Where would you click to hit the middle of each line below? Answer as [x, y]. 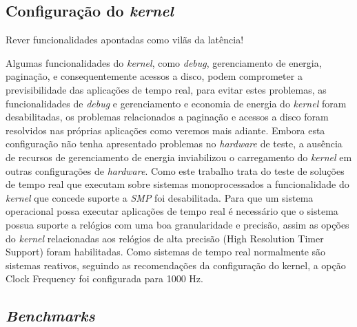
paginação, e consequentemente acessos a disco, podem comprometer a [154, 76]
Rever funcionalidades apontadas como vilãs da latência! [125, 40]
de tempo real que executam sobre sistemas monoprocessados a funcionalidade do [177, 184]
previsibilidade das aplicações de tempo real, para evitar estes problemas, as [166, 89]
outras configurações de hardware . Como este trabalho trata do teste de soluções [175, 170]
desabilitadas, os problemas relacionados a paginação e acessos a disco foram [167, 117]
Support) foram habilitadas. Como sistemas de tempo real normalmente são [166, 252]
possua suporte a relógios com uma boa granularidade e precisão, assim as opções [177, 224]
